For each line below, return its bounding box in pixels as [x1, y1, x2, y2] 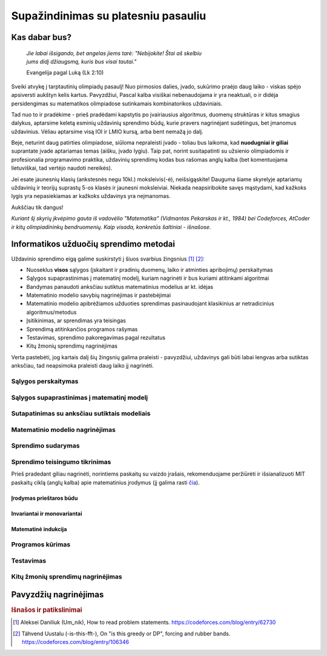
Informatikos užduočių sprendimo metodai [11, 239, 176, 250]
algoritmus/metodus [26, 308, 77, 316]
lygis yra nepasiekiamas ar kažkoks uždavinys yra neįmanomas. [11, 193, 171, 200]
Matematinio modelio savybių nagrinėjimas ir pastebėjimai [26, 291, 171, 299]
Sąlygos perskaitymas [11, 377, 79, 385]
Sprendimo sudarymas [11, 442, 80, 450]
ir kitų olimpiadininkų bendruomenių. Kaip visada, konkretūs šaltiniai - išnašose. [11, 223, 211, 230]
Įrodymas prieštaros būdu [11, 494, 78, 502]
